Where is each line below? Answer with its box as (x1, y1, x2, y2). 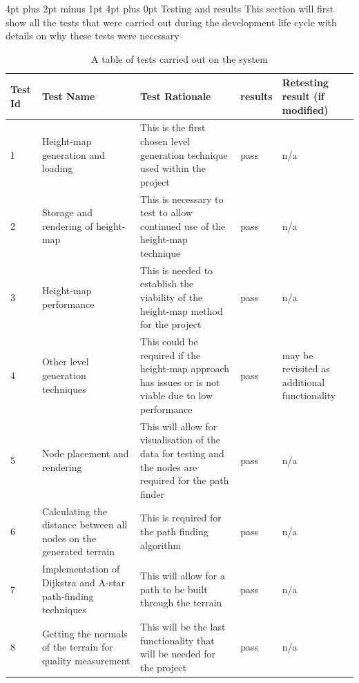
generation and (41, 147, 105, 162)
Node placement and (41, 446, 129, 461)
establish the (139, 276, 194, 291)
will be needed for (139, 646, 215, 661)
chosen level (139, 134, 190, 148)
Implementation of (41, 561, 120, 576)
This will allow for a (139, 568, 225, 583)
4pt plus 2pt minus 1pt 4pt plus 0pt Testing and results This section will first (6, 1, 334, 15)
